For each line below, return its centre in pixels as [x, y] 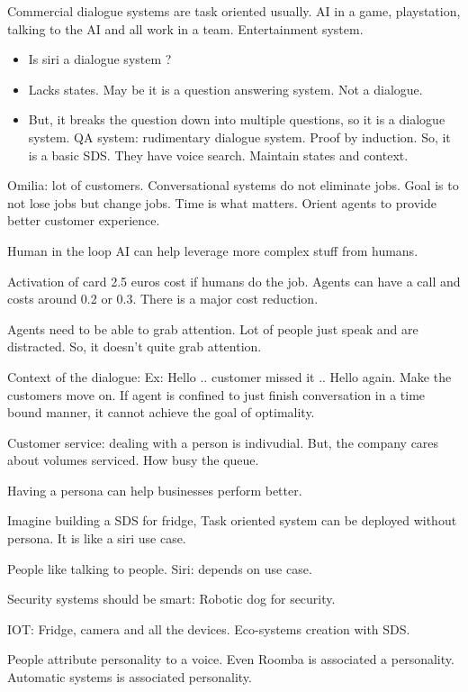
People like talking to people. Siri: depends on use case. [160, 568]
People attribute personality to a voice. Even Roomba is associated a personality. [231, 659]
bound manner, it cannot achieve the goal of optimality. [161, 412]
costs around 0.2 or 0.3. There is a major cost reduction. [163, 299]
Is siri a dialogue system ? [100, 59]
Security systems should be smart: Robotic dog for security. [171, 599]
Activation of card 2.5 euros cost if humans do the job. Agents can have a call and [234, 281]
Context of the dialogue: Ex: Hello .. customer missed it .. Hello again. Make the [229, 376]
